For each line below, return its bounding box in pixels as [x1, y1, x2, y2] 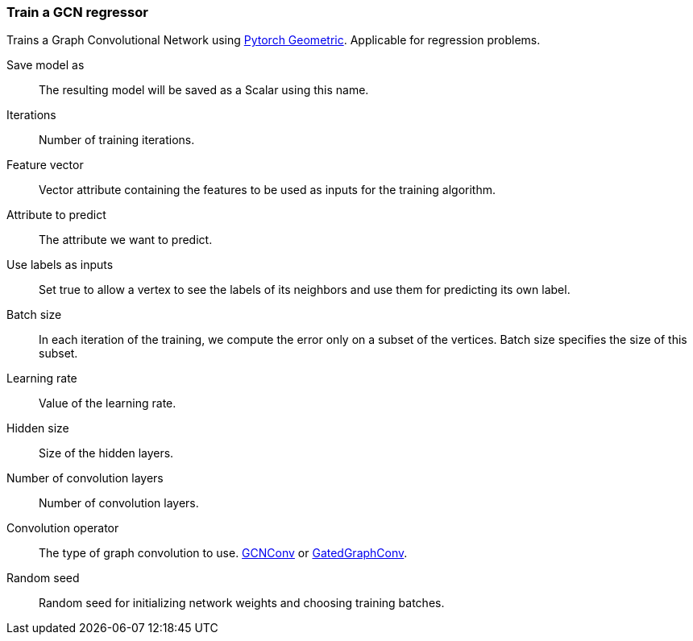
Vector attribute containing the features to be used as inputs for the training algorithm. [39, 183, 496, 197]
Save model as [6, 58, 85, 72]
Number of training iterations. [39, 133, 195, 147]
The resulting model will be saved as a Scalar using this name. [39, 83, 369, 97]
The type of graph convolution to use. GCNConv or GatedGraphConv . [39, 546, 408, 560]
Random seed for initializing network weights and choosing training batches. [39, 596, 445, 610]
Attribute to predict [6, 208, 106, 222]
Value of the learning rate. [39, 396, 176, 411]
